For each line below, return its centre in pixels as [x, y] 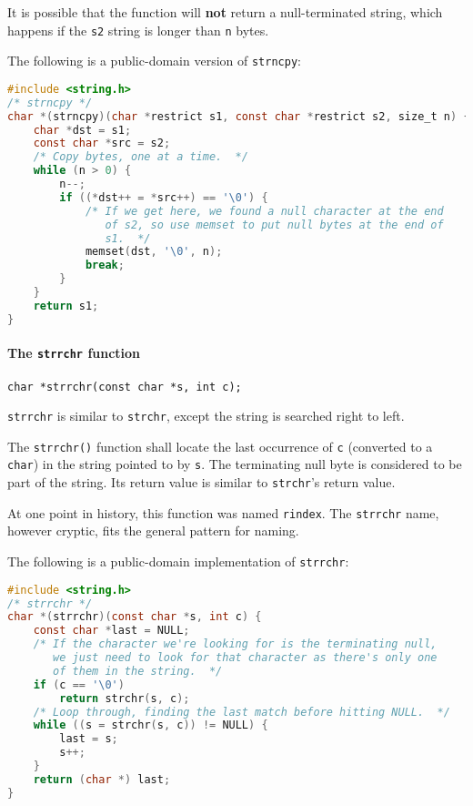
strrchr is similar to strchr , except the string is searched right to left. [206, 416]
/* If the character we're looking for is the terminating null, [235, 644]
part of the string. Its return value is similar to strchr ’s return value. [201, 482]
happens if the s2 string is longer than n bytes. [138, 30]
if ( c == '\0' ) [79, 684]
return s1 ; [66, 306]
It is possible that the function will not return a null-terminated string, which [225, 12]
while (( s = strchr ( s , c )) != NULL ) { [151, 725]
